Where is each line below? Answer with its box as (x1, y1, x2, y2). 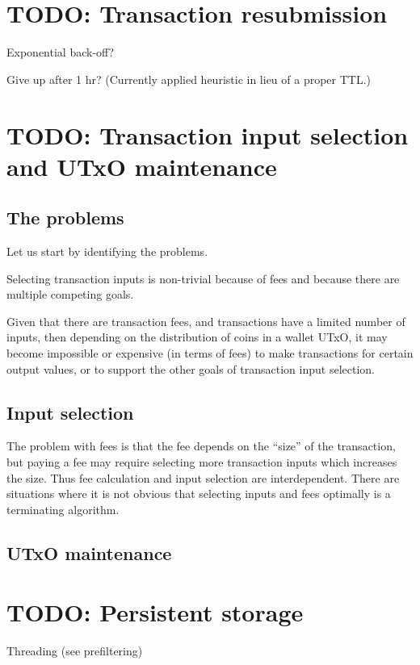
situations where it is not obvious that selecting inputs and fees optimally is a (6, 485, 391, 502)
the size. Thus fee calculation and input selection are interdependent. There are (6, 469, 400, 486)
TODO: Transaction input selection (6, 118, 409, 151)
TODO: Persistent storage (6, 596, 304, 629)
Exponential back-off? (6, 44, 115, 61)
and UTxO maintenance (6, 149, 277, 182)
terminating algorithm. (6, 500, 120, 517)
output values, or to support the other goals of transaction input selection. (6, 360, 375, 377)
